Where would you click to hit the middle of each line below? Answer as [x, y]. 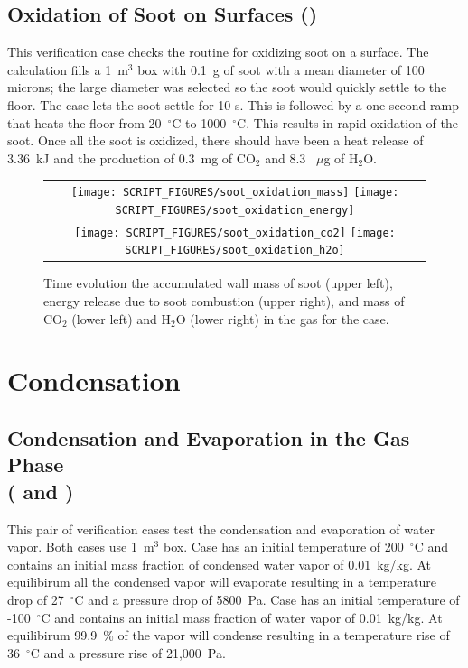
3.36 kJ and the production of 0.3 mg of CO [131, 158]
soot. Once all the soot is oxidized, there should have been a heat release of [215, 140]
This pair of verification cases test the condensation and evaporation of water [221, 529]
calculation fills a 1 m [68, 69]
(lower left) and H [122, 318]
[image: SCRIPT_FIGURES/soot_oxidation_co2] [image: [235, 232]
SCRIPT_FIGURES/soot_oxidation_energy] [235, 210]
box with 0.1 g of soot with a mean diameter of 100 [281, 69]
